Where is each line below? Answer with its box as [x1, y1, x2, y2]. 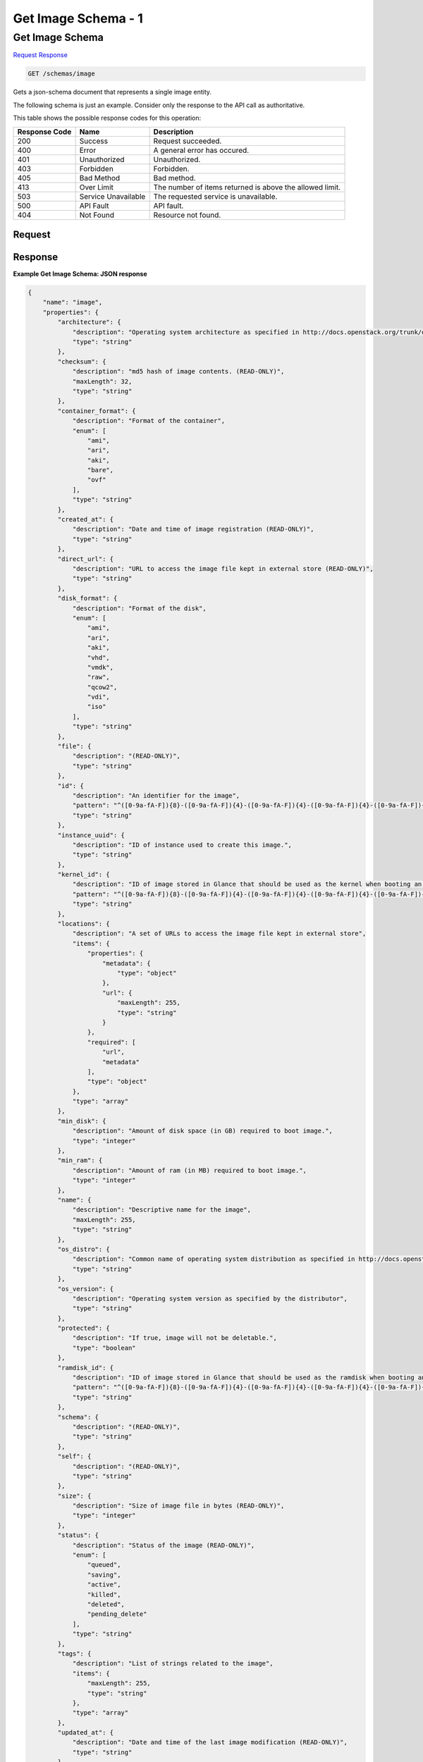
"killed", [87, 1590, 121, 1598]
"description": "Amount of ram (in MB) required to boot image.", [72, 1166, 307, 1174]
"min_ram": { [57, 1157, 103, 1164]
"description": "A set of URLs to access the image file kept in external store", [72, 930, 367, 937]
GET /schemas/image [27, 70, 95, 78]
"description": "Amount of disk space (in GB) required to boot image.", [72, 1127, 333, 1135]
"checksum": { [57, 357, 106, 366]
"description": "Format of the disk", [72, 604, 207, 612]
